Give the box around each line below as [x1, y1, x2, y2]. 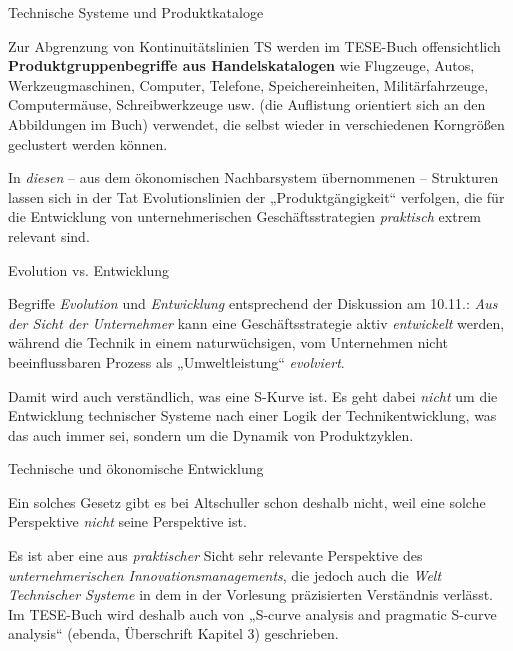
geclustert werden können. [8, 133, 168, 154]
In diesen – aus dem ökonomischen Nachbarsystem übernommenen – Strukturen [8, 167, 499, 188]
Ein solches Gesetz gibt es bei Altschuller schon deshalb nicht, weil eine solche [8, 491, 486, 512]
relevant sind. [8, 225, 90, 246]
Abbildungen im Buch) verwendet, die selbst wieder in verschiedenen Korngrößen [8, 113, 505, 134]
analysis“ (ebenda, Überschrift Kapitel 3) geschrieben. [8, 623, 339, 644]
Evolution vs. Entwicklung [8, 259, 170, 280]
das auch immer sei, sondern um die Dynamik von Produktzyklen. [8, 424, 414, 445]
